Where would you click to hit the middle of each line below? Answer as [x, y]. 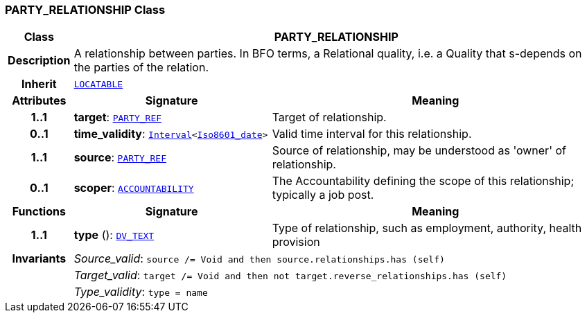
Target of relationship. [329, 117]
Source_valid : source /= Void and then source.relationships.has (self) [259, 259]
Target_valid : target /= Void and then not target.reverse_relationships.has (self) [290, 275]
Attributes [39, 101]
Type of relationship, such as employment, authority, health [427, 228]
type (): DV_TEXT [114, 235]
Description [39, 61]
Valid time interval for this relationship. [372, 134]
